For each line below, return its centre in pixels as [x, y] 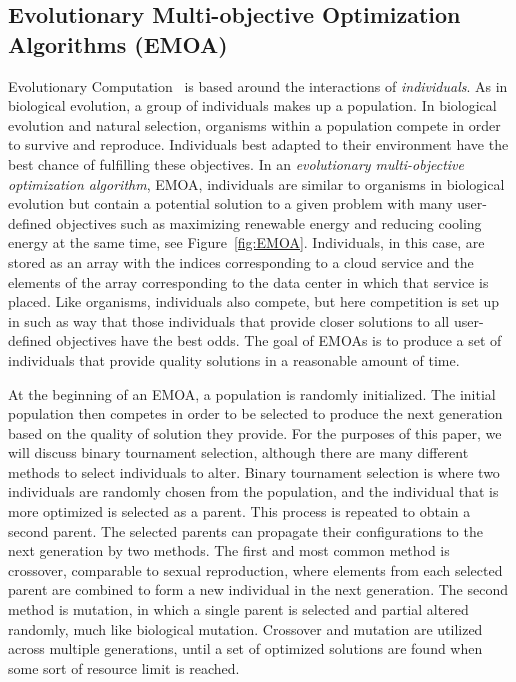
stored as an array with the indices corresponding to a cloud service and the [241, 261]
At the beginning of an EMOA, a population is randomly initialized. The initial [252, 393]
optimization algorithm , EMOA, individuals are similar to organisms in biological [256, 183]
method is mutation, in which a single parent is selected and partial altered [238, 609]
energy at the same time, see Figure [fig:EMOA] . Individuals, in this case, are [246, 242]
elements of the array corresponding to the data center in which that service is [248, 281]
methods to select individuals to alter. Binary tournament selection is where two [254, 471]
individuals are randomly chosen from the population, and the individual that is [253, 491]
